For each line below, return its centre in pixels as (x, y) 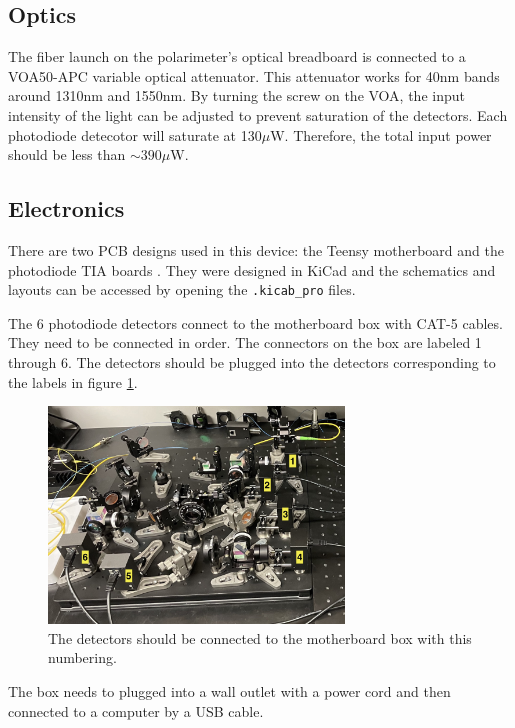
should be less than (67, 154)
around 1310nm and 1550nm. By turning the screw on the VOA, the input (236, 95)
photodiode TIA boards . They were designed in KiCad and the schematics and (252, 269)
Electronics (66, 208)
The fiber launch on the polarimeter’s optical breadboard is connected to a (237, 56)
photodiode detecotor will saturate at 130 (135, 134)
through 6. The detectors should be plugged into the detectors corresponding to (252, 362)
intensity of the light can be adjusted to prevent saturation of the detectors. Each (258, 114)
